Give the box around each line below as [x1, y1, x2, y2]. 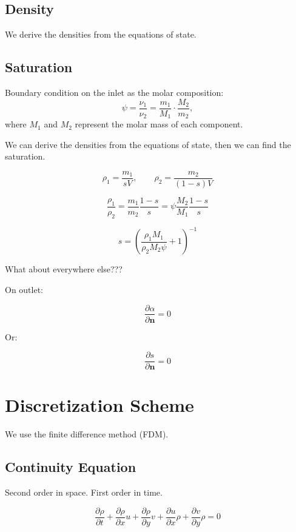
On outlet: [5, 283, 44, 295]
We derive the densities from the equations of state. [5, 28, 197, 41]
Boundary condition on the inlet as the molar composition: [5, 86, 224, 98]
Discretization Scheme [5, 392, 194, 417]
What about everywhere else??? [5, 263, 123, 275]
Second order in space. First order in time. [5, 486, 163, 499]
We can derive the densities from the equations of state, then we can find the [5, 138, 291, 150]
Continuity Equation [5, 457, 136, 476]
